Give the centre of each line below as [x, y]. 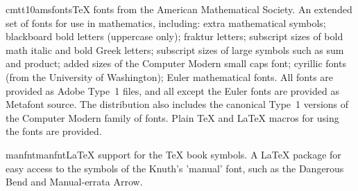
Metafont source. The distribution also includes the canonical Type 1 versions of [177, 104]
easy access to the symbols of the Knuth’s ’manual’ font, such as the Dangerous [175, 168]
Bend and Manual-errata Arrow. [74, 182]
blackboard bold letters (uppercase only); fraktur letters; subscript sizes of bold [174, 36]
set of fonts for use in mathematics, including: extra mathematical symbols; [166, 22]
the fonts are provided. [54, 131]
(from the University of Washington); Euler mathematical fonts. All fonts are [170, 76]
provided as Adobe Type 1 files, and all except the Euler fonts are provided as [172, 90]
